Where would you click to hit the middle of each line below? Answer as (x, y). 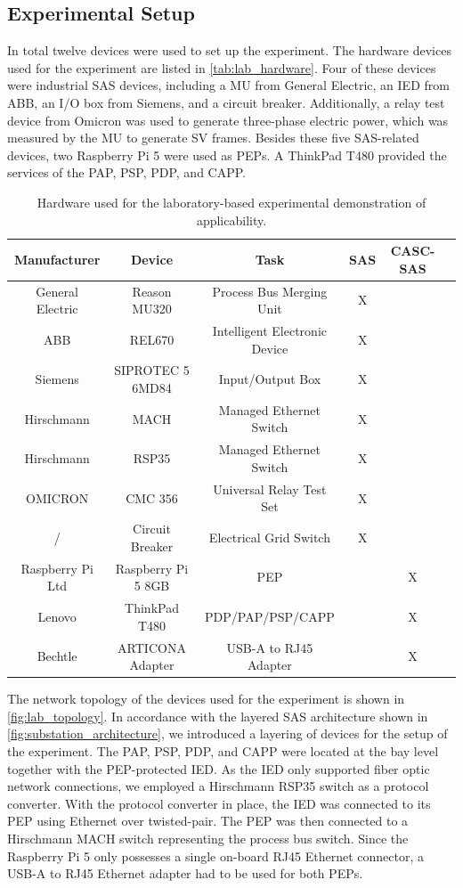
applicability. (231, 220)
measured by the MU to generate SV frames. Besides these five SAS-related (213, 138)
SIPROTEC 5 (152, 370)
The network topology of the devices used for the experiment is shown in (206, 699)
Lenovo (57, 616)
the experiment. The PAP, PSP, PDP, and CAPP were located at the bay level (223, 750)
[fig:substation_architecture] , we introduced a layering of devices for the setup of (227, 733)
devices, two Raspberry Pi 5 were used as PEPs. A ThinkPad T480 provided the (227, 155)
